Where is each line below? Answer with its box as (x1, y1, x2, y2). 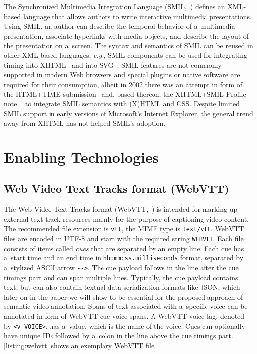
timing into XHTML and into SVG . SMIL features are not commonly (4, 59, 222, 70)
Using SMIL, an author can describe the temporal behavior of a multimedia (4, 21, 235, 31)
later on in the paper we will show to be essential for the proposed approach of (4, 291, 243, 302)
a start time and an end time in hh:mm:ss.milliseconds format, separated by (4, 253, 244, 263)
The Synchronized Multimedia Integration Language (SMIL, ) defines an (4, 1, 225, 11)
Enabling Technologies (4, 147, 159, 167)
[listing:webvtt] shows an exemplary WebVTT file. (4, 340, 156, 350)
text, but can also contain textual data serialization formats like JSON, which (4, 282, 240, 292)
